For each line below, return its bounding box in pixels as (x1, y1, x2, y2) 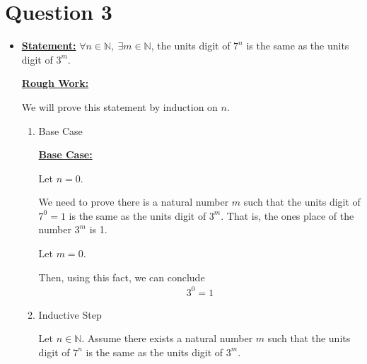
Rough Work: (21, 76, 89, 90)
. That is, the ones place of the (221, 208, 354, 223)
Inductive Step (38, 307, 102, 322)
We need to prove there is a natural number (38, 194, 229, 209)
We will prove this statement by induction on (21, 99, 218, 114)
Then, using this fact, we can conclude (38, 269, 205, 284)
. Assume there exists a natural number (81, 331, 253, 346)
